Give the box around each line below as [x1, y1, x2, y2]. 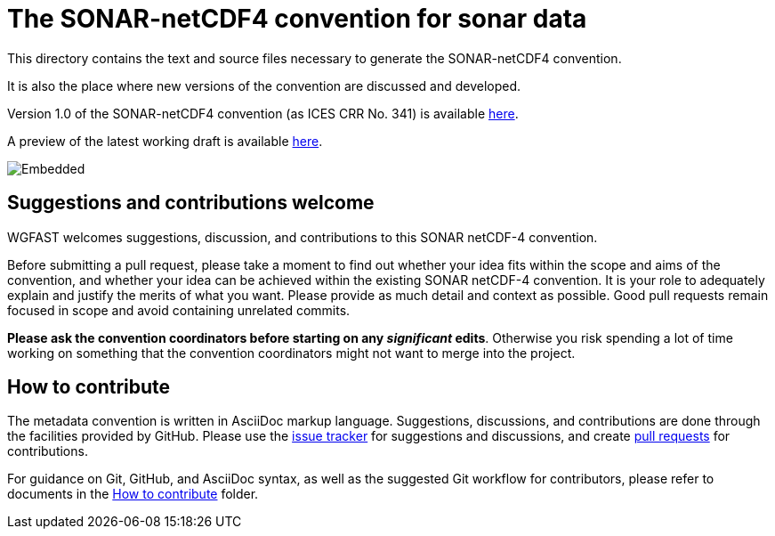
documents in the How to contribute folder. [7, 486, 259, 502]
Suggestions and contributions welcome [7, 191, 375, 215]
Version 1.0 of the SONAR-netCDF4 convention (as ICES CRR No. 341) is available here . [7, 105, 519, 121]
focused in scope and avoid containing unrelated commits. [7, 302, 351, 318]
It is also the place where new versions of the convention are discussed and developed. [7, 77, 521, 93]
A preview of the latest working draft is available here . [7, 133, 323, 149]
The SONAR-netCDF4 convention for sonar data [7, 4, 587, 34]
